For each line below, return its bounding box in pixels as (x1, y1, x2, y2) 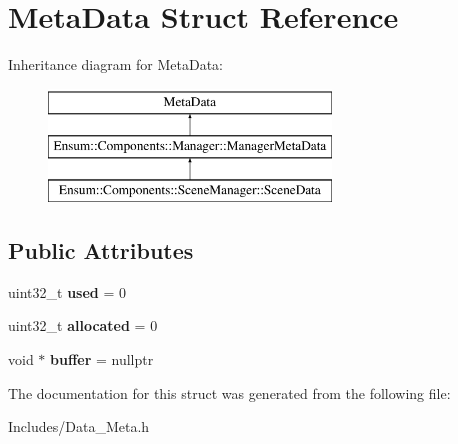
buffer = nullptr (50, 349, 154, 370)
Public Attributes (8, 235, 194, 266)
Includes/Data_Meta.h (8, 416, 150, 437)
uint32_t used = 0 (8, 281, 126, 302)
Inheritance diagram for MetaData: (8, 54, 223, 75)
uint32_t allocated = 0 (8, 315, 158, 336)
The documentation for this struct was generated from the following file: (8, 382, 451, 403)
